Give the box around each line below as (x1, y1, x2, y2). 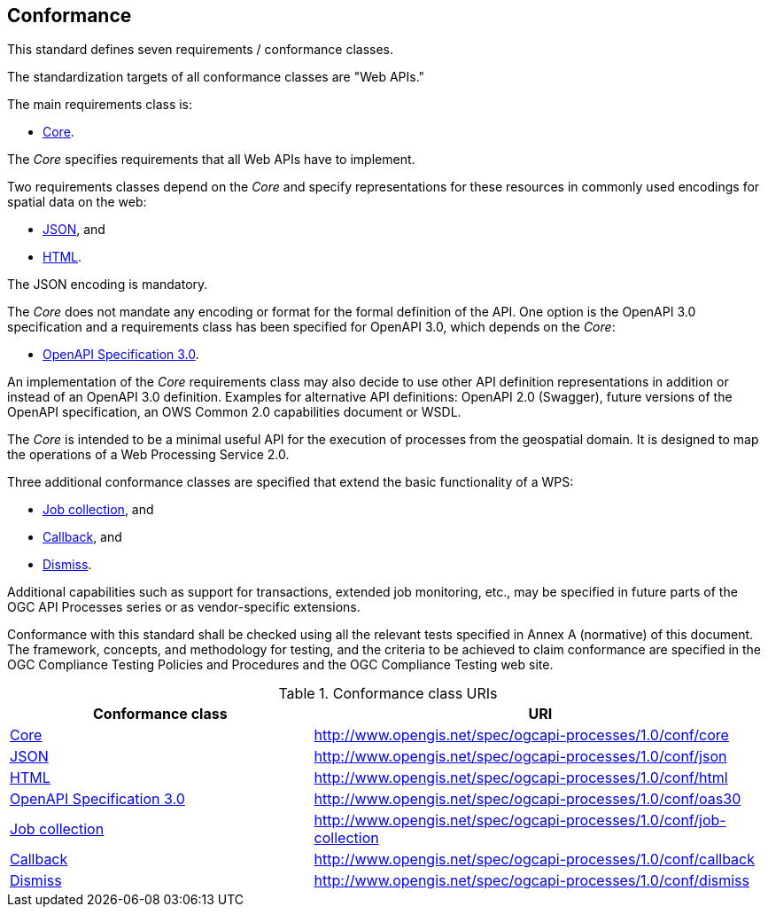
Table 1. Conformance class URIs (278, 684, 498, 703)
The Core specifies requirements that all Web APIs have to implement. (7, 152, 415, 168)
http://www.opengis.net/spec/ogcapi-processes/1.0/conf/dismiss (314, 871, 749, 890)
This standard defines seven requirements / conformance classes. (7, 42, 394, 58)
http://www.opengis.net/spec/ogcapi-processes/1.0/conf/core (314, 726, 729, 745)
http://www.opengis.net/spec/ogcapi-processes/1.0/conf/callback (314, 850, 755, 869)
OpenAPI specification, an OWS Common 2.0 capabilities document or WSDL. (7, 404, 462, 420)
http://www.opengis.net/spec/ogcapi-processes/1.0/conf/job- (314, 811, 726, 830)
